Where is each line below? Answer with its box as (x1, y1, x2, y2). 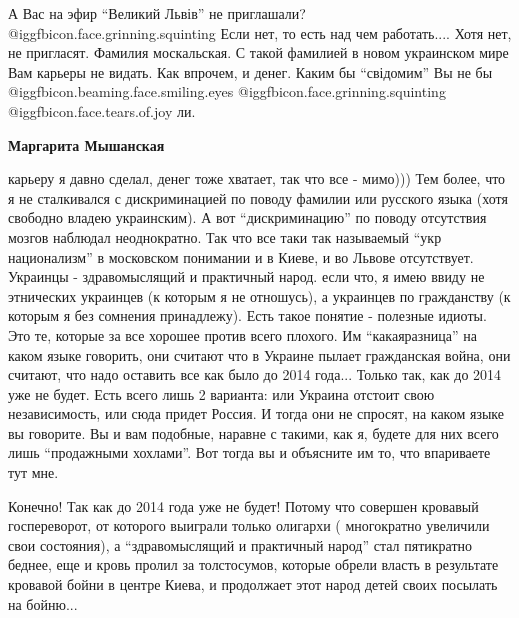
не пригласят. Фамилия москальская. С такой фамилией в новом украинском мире (8, 42, 509, 63)
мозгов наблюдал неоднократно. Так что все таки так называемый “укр (8, 226, 442, 247)
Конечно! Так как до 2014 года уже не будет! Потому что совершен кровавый (8, 495, 479, 516)
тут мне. (8, 462, 59, 483)
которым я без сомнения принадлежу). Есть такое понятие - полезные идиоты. (8, 305, 487, 326)
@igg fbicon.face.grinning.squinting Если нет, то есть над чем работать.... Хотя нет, (8, 22, 512, 43)
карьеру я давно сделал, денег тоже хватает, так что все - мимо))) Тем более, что (8, 168, 506, 189)
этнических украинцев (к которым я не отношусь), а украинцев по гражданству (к (8, 285, 511, 306)
